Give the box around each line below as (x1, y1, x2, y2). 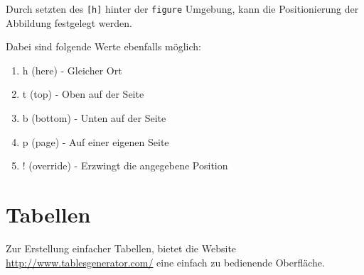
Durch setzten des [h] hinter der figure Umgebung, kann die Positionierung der (6, 1, 359, 16)
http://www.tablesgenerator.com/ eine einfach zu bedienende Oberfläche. (6, 254, 325, 269)
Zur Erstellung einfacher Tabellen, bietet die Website (6, 240, 237, 255)
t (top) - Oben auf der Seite (22, 86, 144, 101)
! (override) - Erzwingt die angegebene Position (22, 158, 228, 173)
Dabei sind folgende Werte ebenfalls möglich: (6, 39, 201, 54)
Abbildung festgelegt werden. (6, 15, 132, 30)
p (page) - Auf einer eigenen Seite (22, 134, 169, 149)
